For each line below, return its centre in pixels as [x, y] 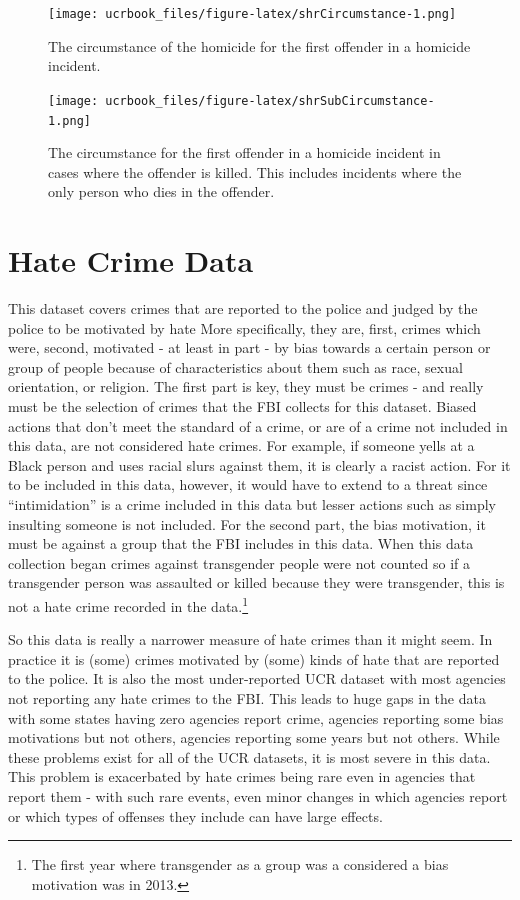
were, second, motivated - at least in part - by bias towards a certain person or [249, 347]
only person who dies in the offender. [161, 191]
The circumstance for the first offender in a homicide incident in [244, 152]
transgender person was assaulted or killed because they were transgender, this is [256, 582]
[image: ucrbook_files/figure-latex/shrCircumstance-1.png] [252, 14]
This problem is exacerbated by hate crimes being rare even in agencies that [242, 776]
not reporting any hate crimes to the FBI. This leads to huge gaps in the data [247, 698]
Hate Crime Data [131, 260]
